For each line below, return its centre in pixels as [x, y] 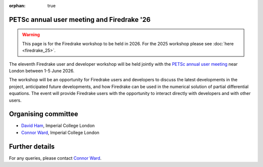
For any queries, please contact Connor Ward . [55, 158]
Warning [31, 35]
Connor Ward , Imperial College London [60, 132]
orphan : [17, 6]
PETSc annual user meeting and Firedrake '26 [80, 19]
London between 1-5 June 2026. [42, 71]
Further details [32, 146]
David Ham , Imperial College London [58, 126]
